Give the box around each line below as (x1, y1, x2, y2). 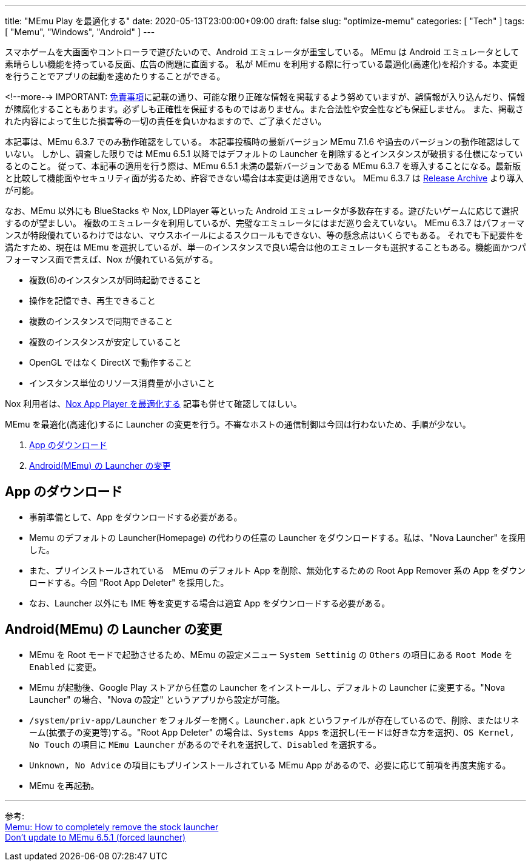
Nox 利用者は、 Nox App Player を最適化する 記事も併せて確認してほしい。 (5, 398, 302, 409)
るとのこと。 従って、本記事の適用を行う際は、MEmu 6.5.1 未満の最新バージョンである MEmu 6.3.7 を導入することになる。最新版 (5, 161, 521, 171)
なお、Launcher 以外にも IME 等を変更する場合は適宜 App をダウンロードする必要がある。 (29, 597, 390, 608)
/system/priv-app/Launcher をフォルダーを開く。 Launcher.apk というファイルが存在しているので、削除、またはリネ (29, 714, 519, 725)
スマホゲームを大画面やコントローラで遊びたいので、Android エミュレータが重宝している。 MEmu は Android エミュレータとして (5, 47, 519, 57)
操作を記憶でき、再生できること (29, 295, 156, 306)
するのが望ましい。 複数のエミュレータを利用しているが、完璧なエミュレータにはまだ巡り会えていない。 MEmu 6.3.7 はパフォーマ (5, 218, 525, 228)
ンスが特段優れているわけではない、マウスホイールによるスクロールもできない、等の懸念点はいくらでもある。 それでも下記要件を (5, 230, 524, 240)
